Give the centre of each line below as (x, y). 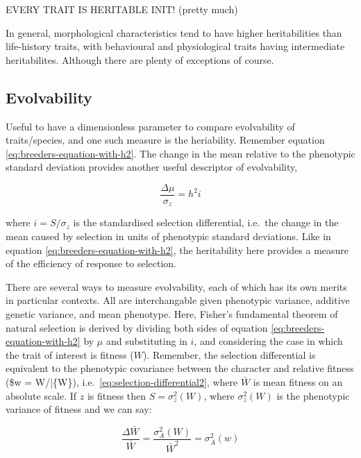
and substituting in (146, 341)
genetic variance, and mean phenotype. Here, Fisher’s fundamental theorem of (172, 314)
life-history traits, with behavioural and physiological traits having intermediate (175, 46)
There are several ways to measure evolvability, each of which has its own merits (176, 286)
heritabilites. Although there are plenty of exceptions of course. (140, 59)
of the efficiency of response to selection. (91, 263)
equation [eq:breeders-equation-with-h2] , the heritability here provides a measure (177, 249)
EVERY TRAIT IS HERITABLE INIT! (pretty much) (122, 9)
